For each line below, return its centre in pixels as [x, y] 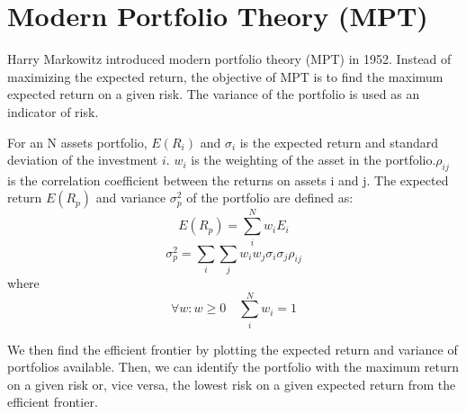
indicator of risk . [53, 111]
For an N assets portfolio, [77, 142]
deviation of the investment [83, 160]
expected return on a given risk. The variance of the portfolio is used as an [214, 94]
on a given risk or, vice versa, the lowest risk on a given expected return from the [232, 384]
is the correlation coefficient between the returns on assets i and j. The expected [228, 180]
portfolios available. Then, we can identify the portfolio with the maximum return [233, 367]
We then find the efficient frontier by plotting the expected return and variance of [233, 349]
